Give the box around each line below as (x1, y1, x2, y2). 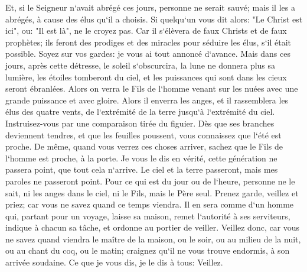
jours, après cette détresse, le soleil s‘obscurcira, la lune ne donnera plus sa (5, 59, 276, 71)
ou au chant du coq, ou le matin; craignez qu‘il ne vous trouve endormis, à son (5, 244, 290, 257)
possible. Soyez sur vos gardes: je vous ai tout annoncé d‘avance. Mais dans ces (5, 47, 290, 60)
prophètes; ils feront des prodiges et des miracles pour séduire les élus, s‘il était (5, 35, 291, 48)
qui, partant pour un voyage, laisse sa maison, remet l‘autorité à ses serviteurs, (5, 209, 290, 222)
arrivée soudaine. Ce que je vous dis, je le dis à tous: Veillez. (5, 256, 223, 268)
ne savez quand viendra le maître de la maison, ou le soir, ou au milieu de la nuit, (5, 232, 301, 245)
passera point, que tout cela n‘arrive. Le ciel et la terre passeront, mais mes (5, 163, 278, 176)
